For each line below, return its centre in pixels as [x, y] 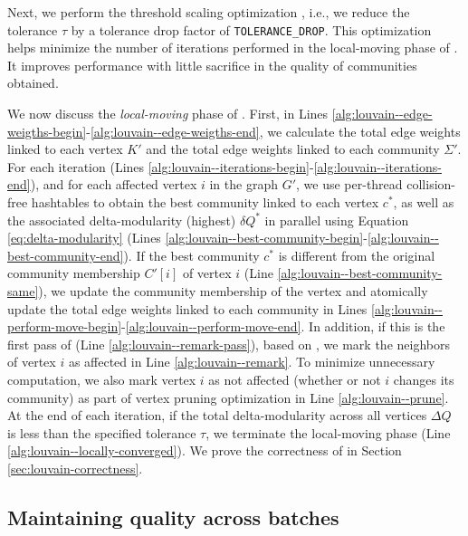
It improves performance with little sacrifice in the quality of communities [212, 65]
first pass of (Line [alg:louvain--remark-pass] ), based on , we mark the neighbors [229, 344]
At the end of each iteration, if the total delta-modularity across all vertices [217, 415]
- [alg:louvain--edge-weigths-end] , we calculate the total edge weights [273, 131]
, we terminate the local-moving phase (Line [328, 432]
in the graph [244, 184]
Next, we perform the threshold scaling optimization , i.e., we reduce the [209, 12]
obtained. [33, 83]
